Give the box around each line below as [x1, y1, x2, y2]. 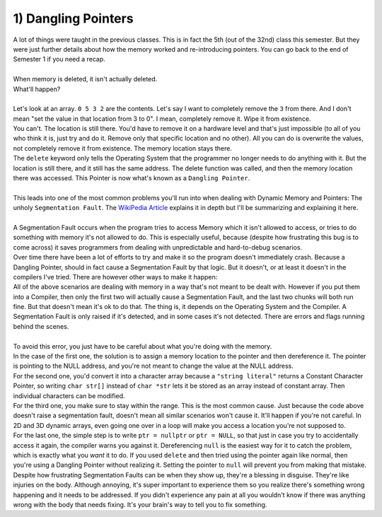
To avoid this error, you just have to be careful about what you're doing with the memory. [13, 342, 272, 350]
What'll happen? [13, 85, 61, 93]
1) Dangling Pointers [13, 11, 134, 26]
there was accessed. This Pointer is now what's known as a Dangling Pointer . [13, 174, 250, 182]
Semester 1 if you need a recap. [13, 55, 105, 64]
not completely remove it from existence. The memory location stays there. [13, 144, 233, 152]
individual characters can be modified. [13, 391, 125, 400]
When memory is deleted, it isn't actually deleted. [13, 75, 158, 83]
